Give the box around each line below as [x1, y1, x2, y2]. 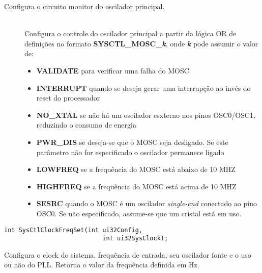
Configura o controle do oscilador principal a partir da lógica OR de [24, 28, 237, 39]
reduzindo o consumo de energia [36, 119, 136, 130]
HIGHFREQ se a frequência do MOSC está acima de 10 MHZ [36, 181, 237, 191]
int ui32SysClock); [102, 235, 168, 242]
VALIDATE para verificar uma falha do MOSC [36, 65, 189, 76]
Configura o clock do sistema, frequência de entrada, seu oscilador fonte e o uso [4, 249, 251, 260]
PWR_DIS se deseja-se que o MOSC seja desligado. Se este [36, 136, 228, 147]
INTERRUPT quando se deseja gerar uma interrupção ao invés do [36, 82, 251, 93]
